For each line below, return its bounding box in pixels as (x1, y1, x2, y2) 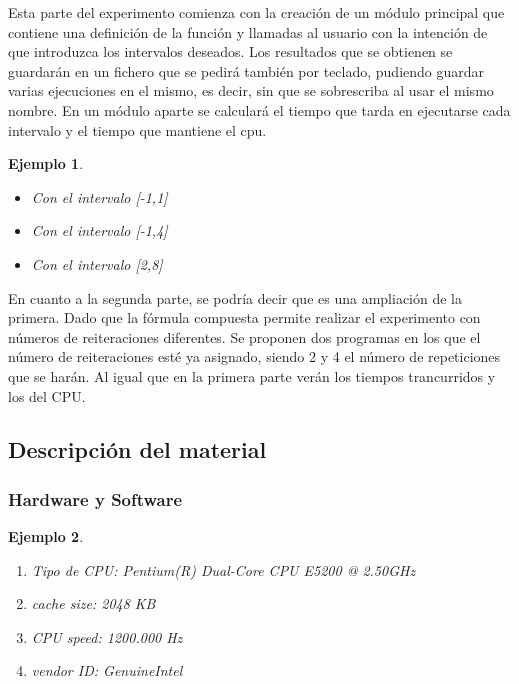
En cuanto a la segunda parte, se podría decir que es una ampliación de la (8, 287, 462, 308)
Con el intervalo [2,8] (31, 253, 163, 274)
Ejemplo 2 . (8, 526, 84, 547)
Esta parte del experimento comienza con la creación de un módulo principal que (8, 2, 505, 22)
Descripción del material (8, 434, 267, 465)
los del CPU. (8, 385, 86, 406)
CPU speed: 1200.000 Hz (31, 626, 183, 647)
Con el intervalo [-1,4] (31, 220, 168, 241)
